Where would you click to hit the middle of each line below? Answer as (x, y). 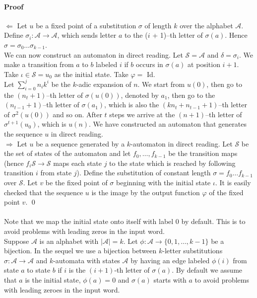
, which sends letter (87, 35)
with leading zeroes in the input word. (62, 289)
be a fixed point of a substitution (86, 25)
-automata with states (87, 260)
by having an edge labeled (170, 260)
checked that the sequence (44, 192)
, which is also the (132, 105)
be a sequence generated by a (80, 143)
